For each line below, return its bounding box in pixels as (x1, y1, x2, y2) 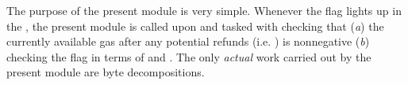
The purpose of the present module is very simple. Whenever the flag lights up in (6, 2, 402, 18)
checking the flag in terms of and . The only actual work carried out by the (6, 48, 371, 65)
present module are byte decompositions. (6, 64, 205, 80)
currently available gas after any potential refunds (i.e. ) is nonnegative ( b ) (6, 33, 370, 50)
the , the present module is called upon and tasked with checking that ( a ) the (6, 17, 384, 34)
